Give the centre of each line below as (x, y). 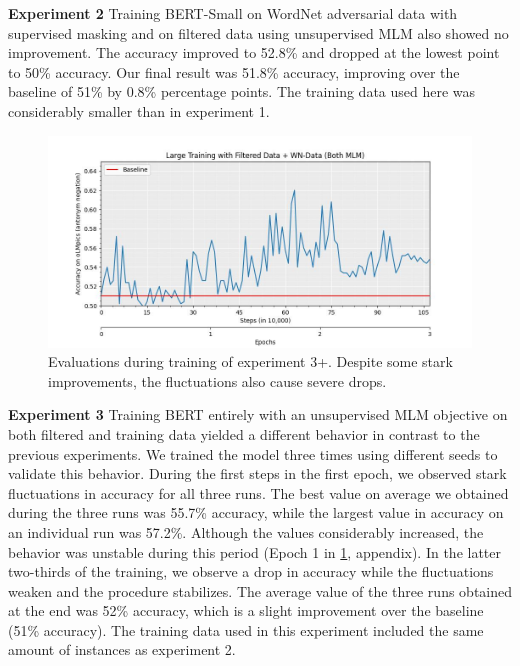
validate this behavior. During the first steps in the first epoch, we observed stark (257, 473)
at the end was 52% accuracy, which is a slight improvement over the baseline (246, 610)
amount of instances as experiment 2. (122, 649)
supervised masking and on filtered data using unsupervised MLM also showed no (258, 32)
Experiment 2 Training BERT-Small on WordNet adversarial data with (233, 13)
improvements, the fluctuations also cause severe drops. (217, 380)
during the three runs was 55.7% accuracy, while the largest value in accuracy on (256, 512)
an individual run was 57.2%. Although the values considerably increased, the (246, 531)
